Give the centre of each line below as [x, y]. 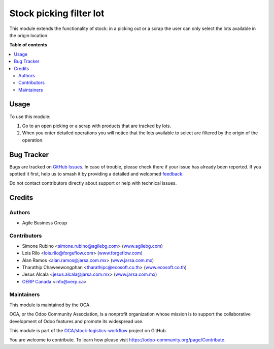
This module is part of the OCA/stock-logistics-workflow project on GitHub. [88, 330]
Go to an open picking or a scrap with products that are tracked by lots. [97, 126]
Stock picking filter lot [57, 13]
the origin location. [29, 35]
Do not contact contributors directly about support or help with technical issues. [93, 183]
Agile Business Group [45, 223]
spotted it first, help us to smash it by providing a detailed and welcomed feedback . [96, 174]
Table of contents [28, 45]
